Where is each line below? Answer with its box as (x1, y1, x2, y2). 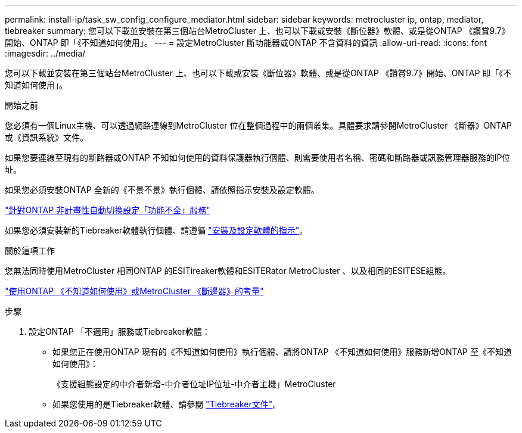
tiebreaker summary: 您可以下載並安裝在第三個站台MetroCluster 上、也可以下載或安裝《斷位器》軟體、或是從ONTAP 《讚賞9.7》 (5, 26, 510, 36)
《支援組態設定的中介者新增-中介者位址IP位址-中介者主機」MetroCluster (52, 379, 336, 389)
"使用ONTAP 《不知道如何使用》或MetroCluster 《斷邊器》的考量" (5, 286, 264, 296)
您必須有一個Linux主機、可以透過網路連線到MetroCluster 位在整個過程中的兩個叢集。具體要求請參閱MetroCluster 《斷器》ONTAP (5, 120, 512, 130)
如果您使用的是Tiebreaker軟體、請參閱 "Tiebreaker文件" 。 (52, 399, 281, 409)
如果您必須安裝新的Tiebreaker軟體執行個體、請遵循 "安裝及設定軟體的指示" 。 (5, 225, 308, 235)
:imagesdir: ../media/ (5, 48, 86, 58)
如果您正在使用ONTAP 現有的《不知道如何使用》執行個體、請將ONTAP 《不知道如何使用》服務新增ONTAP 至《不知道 (52, 347, 512, 357)
